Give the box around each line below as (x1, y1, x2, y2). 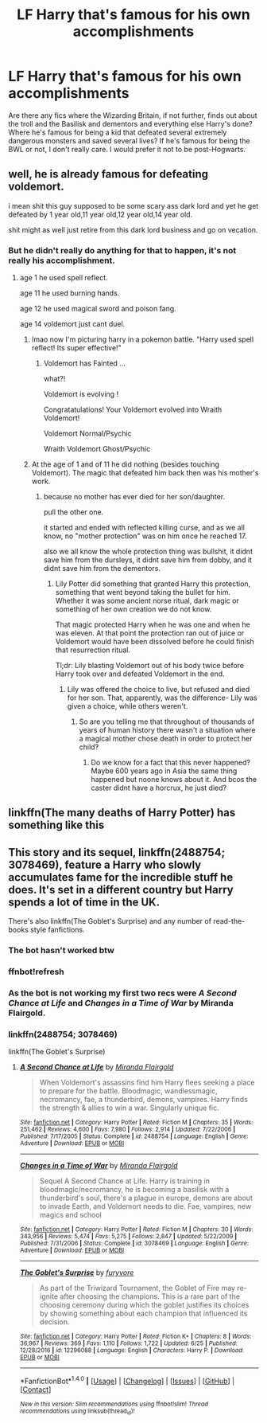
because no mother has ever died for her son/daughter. (43, 492, 226, 502)
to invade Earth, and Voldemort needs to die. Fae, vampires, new (39, 1202, 252, 1211)
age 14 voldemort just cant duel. (19, 319, 126, 329)
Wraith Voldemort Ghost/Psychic (43, 444, 151, 454)
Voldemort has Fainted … (43, 358, 126, 368)
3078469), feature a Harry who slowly (8, 858, 202, 871)
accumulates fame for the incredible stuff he (8, 870, 234, 884)
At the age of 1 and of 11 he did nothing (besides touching (31, 459, 220, 469)
